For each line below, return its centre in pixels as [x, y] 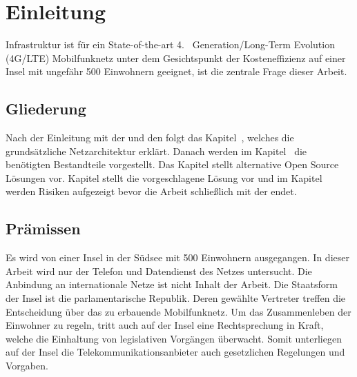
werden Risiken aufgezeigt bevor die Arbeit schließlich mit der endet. [151, 191]
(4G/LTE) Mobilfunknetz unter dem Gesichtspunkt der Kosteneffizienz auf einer [176, 58]
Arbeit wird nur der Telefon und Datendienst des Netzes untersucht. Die [159, 271]
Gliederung [46, 109]
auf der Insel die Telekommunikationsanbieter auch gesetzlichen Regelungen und [175, 352]
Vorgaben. [27, 366]
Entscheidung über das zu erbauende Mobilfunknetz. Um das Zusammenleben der [178, 311]
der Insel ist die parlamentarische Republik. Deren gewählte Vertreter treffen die [176, 298]
